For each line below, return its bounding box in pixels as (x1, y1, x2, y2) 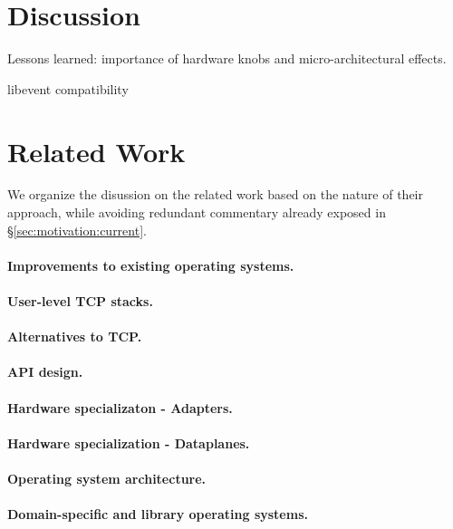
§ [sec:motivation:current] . (7, 220, 147, 239)
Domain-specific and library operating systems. (7, 505, 308, 524)
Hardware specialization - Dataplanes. (7, 433, 250, 452)
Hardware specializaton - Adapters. (7, 398, 233, 417)
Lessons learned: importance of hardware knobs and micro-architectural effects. (7, 49, 447, 68)
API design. (7, 362, 83, 381)
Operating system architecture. (7, 468, 207, 487)
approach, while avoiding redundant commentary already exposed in (7, 203, 386, 222)
